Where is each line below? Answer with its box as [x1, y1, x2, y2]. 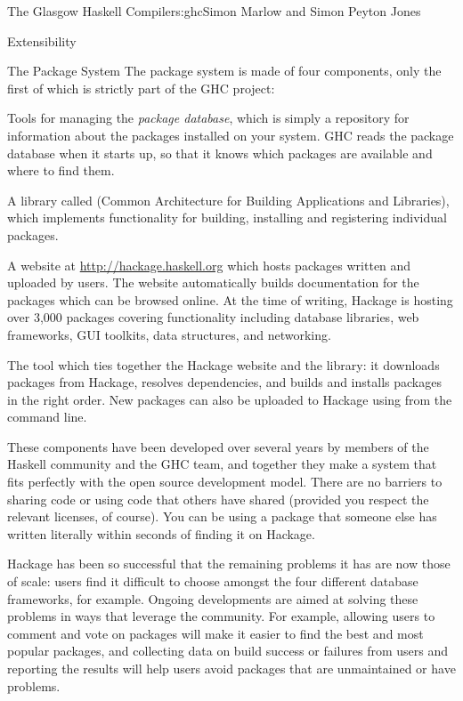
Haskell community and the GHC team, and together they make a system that [7, 455, 437, 473]
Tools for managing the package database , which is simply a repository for [7, 109, 410, 127]
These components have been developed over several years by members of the [7, 437, 429, 455]
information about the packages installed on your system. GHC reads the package [7, 125, 454, 144]
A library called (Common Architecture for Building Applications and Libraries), [7, 190, 450, 209]
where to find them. [7, 161, 115, 180]
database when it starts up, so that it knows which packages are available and [7, 143, 433, 162]
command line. [7, 407, 87, 426]
